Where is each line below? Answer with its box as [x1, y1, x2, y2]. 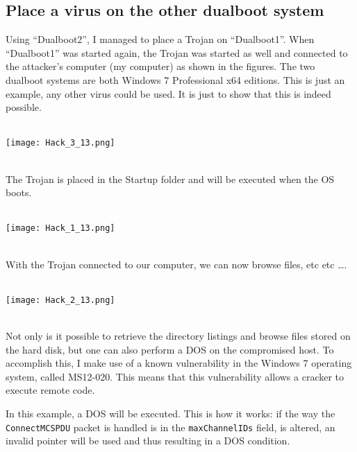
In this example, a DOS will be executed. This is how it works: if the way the [6, 406, 335, 421]
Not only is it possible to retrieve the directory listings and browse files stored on [6, 329, 351, 343]
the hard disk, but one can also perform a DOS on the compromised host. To [6, 342, 334, 356]
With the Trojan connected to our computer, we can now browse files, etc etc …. [6, 257, 347, 271]
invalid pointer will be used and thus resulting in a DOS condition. [6, 433, 290, 448]
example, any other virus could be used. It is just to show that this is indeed [6, 86, 331, 101]
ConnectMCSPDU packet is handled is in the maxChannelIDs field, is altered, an [6, 419, 335, 434]
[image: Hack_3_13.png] [6, 138, 115, 148]
